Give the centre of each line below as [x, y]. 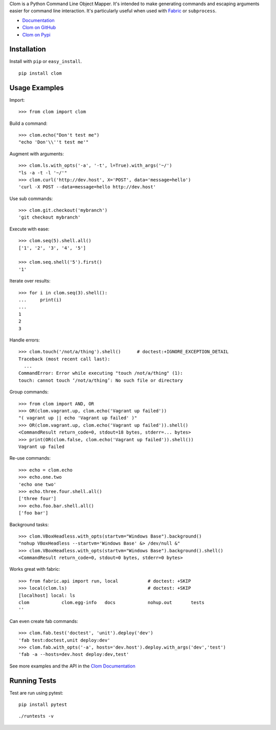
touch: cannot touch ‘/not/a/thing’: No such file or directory [101, 380]
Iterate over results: [30, 281]
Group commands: [29, 392]
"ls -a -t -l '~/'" [43, 173]
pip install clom [40, 73]
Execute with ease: [29, 229]
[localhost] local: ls [47, 595]
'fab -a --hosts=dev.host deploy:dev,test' [74, 654]
